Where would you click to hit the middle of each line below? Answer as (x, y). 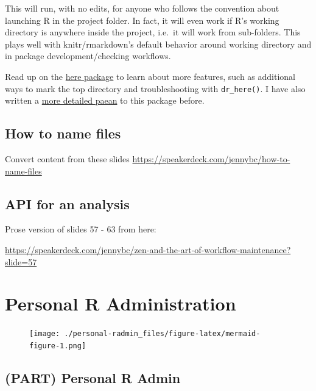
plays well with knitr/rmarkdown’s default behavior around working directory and (158, 44)
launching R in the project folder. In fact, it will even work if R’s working (142, 20)
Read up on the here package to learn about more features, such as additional (150, 76)
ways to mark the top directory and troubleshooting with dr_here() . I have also (155, 88)
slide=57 (21, 261)
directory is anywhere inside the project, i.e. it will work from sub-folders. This (153, 32)
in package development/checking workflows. (88, 56)
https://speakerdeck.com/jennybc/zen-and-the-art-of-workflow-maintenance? (148, 249)
